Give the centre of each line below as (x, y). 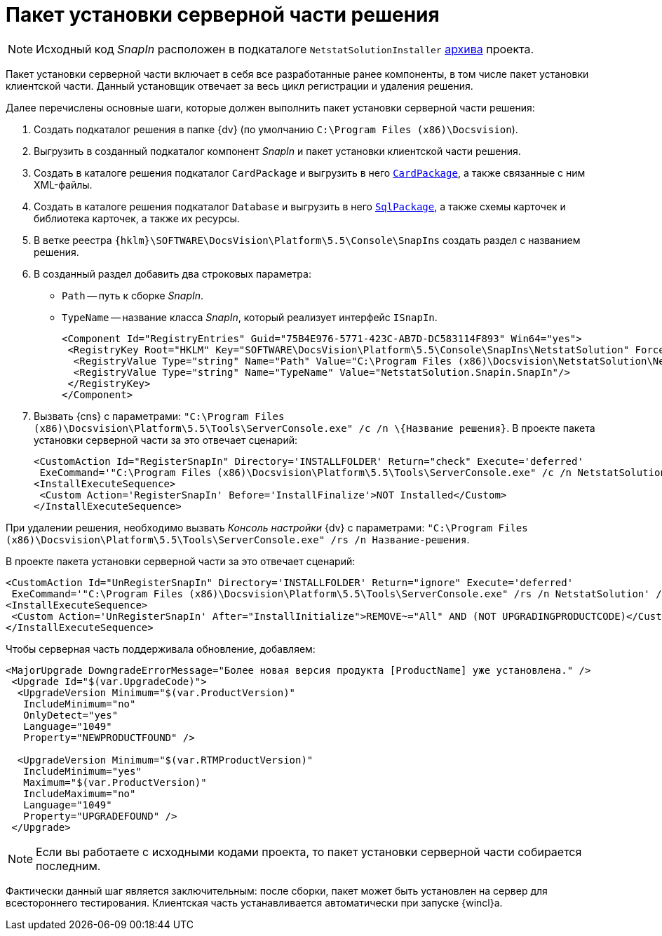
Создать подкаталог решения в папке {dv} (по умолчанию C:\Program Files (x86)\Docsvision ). (276, 129)
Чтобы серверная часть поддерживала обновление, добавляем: (161, 649)
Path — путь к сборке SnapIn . (133, 295)
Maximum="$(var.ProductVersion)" (115, 782)
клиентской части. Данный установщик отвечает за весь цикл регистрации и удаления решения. (239, 86)
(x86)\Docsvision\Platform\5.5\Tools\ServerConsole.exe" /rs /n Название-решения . (238, 539)
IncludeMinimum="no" (80, 704)
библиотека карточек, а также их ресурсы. (137, 218)
